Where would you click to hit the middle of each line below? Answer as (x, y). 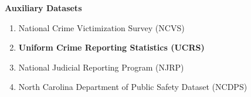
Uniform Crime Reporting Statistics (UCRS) (111, 47)
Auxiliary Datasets (43, 8)
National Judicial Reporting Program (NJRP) (101, 67)
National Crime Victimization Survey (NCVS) (101, 27)
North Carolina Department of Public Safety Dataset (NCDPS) (133, 87)
